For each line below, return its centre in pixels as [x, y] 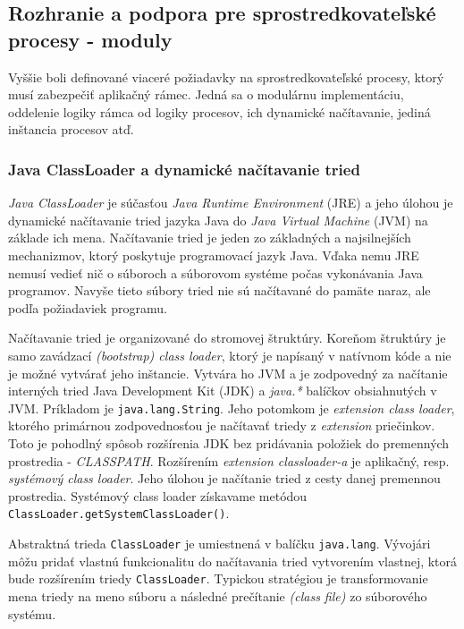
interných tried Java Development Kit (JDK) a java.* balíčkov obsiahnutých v [223, 391]
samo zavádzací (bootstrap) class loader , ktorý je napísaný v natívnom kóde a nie [230, 355]
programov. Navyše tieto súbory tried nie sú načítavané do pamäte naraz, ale [219, 290]
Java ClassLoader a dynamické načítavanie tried [184, 169]
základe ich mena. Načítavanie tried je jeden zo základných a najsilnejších [210, 238]
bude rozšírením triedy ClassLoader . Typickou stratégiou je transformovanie [218, 578]
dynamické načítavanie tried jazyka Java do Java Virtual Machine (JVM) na [218, 220]
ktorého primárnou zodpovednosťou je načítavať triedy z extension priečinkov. [222, 425]
